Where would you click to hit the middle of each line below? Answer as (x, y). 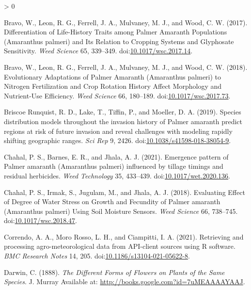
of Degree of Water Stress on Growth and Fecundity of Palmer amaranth (112, 201)
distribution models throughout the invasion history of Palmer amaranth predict (123, 121)
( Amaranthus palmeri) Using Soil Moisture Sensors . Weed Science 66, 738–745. (121, 211)
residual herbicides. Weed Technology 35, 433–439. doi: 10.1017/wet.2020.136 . (117, 175)
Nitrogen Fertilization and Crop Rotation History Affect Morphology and (113, 86)
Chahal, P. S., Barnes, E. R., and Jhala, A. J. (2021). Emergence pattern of (116, 156)
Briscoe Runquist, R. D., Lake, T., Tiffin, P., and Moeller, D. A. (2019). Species (123, 112)
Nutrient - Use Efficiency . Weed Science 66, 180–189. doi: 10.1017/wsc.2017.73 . (117, 95)
